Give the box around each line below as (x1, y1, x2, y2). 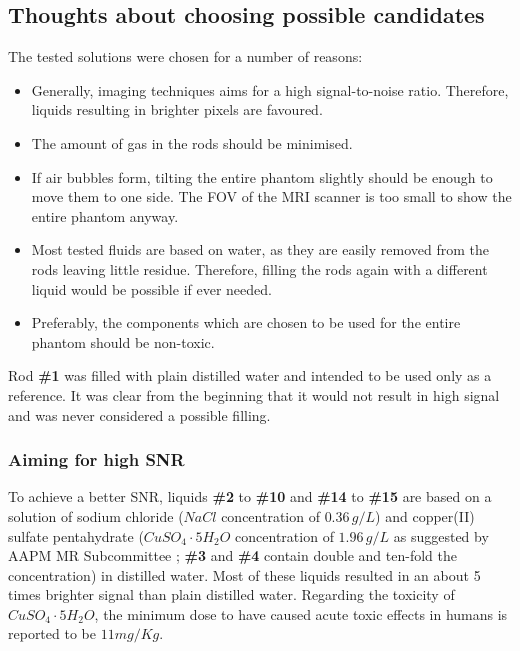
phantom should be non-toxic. (31, 331, 215, 352)
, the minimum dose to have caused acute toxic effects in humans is (94, 603, 508, 624)
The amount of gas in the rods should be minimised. (31, 132, 353, 153)
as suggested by (393, 525, 489, 546)
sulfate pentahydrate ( (8, 525, 144, 546)
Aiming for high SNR (8, 447, 185, 472)
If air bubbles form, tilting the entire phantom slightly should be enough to (31, 166, 493, 187)
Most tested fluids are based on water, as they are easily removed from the (31, 239, 489, 260)
